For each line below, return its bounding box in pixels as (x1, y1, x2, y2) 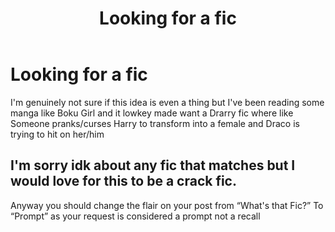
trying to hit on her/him (10, 128, 105, 140)
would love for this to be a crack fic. (10, 173, 237, 190)
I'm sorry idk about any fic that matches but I (10, 157, 296, 174)
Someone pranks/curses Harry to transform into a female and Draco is (10, 117, 300, 129)
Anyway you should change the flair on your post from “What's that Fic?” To (10, 199, 324, 211)
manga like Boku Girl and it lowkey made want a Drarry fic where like (10, 107, 294, 119)
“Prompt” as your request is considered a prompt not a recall (10, 210, 261, 222)
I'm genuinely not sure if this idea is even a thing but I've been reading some (10, 96, 325, 108)
